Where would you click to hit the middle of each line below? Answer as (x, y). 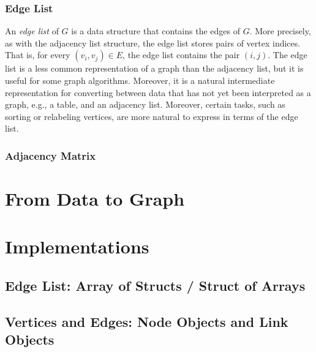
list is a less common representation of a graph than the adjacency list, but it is (154, 68)
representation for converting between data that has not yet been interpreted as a (158, 92)
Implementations (77, 246)
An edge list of (32, 31)
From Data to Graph (95, 198)
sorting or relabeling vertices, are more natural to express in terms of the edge (152, 116)
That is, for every (38, 55)
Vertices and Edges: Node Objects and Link (147, 321)
